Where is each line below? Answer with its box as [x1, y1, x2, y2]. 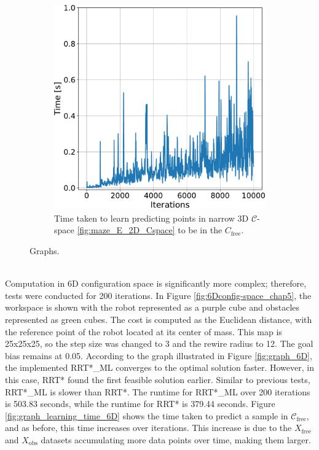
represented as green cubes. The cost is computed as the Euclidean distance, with [5, 313, 312, 325]
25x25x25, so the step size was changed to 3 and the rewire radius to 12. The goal [5, 337, 313, 350]
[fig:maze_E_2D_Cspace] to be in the [77, 223, 223, 236]
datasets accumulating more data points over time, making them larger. [41, 433, 311, 446]
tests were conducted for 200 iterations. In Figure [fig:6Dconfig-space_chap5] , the [5, 289, 312, 301]
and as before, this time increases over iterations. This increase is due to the [5, 421, 292, 434]
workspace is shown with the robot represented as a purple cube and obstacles [5, 301, 300, 314]
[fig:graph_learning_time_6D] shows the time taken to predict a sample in [5, 409, 288, 422]
